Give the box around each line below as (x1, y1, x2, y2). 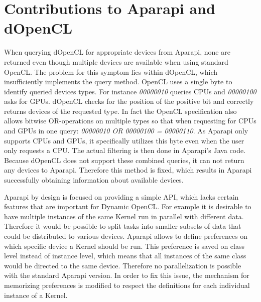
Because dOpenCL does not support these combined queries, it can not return (4, 155, 244, 165)
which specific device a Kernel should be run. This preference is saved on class (4, 240, 244, 251)
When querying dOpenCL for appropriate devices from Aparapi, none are (4, 47, 230, 57)
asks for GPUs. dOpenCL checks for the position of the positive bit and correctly (4, 96, 254, 106)
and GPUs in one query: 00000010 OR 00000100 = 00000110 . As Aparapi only (4, 125, 248, 136)
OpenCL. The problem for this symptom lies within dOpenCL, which (4, 66, 217, 77)
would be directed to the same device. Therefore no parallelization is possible (4, 260, 241, 270)
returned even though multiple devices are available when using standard (4, 56, 228, 67)
